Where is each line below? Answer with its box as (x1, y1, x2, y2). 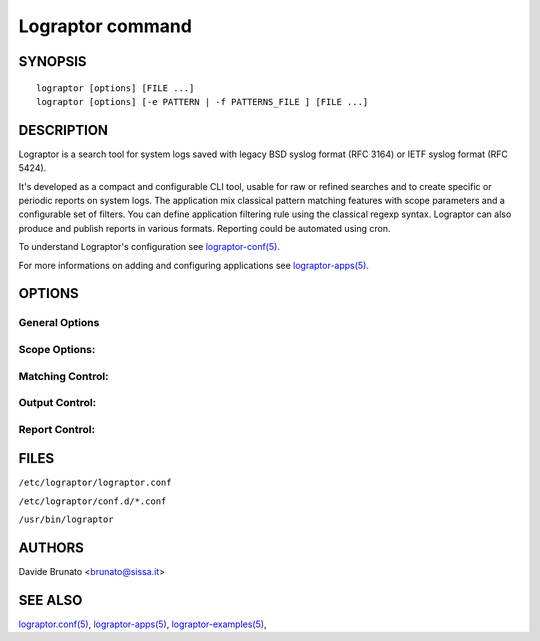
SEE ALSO (18, 591, 83, 609)
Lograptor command (18, 15, 192, 37)
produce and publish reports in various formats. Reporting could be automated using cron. (18, 222, 391, 234)
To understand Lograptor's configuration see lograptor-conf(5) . (18, 241, 280, 253)
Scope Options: (18, 342, 96, 356)
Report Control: (18, 422, 95, 436)
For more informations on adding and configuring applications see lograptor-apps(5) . (18, 259, 370, 271)
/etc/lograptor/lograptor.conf (18, 477, 172, 489)
